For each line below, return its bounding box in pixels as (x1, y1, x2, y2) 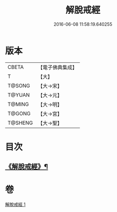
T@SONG (7, 82, 31, 89)
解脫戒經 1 (5, 202, 26, 208)
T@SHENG (7, 119, 33, 126)
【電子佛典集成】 (38, 64, 78, 71)
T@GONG (7, 110, 31, 117)
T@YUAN (7, 91, 30, 98)
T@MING (7, 101, 29, 107)
